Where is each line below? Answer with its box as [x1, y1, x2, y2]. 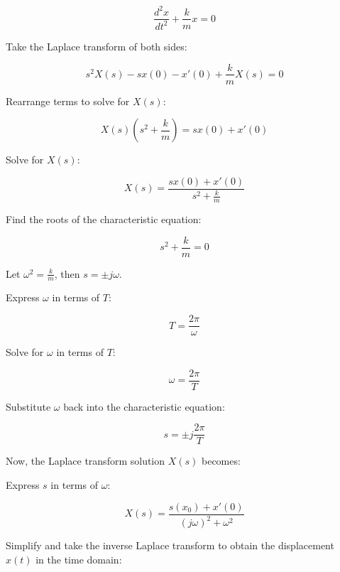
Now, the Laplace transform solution [6, 453, 165, 468]
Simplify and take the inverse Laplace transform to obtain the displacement [6, 538, 334, 553]
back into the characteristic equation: [63, 399, 225, 414]
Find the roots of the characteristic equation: [6, 212, 202, 226]
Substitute [6, 399, 51, 414]
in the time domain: [35, 551, 122, 566]
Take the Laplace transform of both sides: [6, 38, 187, 53]
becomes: [202, 453, 241, 468]
